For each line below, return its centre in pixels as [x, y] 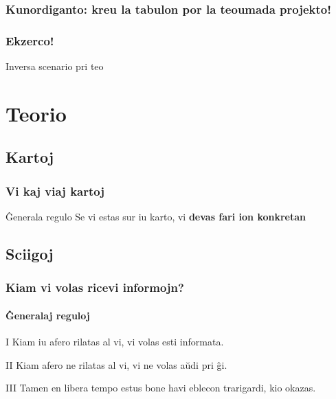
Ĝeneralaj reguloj [48, 315]
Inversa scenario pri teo [55, 66]
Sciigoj [30, 254]
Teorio [36, 113]
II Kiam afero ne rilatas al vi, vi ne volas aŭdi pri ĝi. [116, 364]
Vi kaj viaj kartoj [55, 191]
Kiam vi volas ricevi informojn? [95, 287]
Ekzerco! [30, 40]
